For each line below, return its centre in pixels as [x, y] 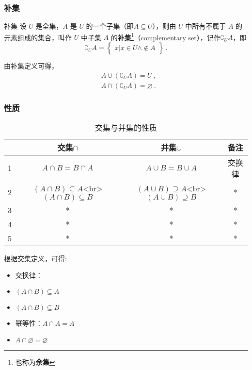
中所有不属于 [206, 26]
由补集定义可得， [31, 66]
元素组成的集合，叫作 [38, 37]
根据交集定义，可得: [35, 258]
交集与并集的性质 [126, 127]
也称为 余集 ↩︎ [35, 362]
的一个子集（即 [110, 26]
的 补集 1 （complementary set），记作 [165, 36]
